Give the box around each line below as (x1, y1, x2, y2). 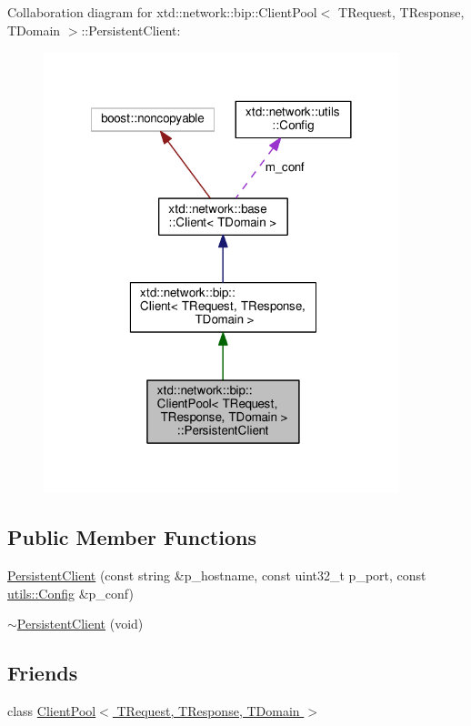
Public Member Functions (7, 523, 256, 551)
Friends (7, 659, 78, 687)
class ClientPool (7, 701, 96, 721)
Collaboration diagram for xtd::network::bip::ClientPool (7, 3, 317, 21)
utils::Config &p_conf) (7, 583, 134, 602)
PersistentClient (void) (16, 614, 144, 633)
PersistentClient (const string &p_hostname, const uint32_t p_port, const (7, 566, 426, 585)
